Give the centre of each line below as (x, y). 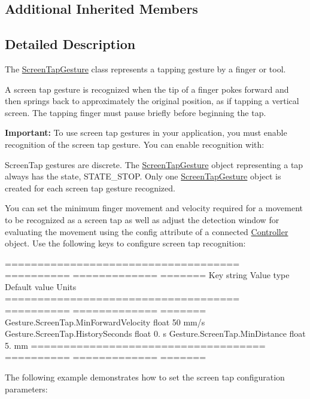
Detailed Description (70, 44)
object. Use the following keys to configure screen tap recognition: (125, 243)
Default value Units (41, 286)
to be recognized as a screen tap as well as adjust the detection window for (142, 219)
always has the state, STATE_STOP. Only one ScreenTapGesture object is (143, 176)
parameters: (26, 389)
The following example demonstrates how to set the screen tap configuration (145, 377)
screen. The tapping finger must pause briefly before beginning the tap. (136, 112)
